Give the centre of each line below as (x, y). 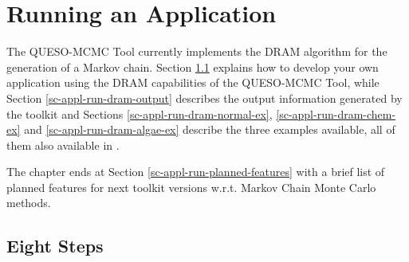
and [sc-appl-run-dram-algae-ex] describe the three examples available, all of (210, 129)
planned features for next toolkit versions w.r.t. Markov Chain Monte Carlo (191, 187)
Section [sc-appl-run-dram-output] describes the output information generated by (204, 98)
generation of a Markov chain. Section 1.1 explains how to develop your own (193, 66)
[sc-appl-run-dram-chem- (336, 113)
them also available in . (63, 145)
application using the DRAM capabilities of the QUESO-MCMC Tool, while (193, 82)
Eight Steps (55, 246)
